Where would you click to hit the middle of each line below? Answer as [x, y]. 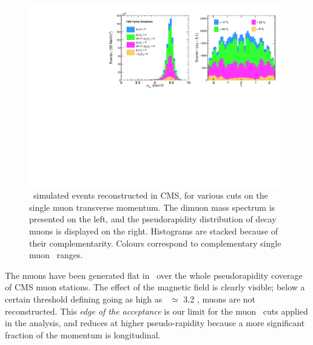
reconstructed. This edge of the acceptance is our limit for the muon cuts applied [156, 311]
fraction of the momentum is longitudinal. [83, 334]
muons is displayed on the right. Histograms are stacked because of [154, 231]
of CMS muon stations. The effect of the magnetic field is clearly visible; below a [155, 287]
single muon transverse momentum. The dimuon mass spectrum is [152, 207]
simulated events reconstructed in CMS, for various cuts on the [150, 195]
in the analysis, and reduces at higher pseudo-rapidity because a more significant [155, 323]
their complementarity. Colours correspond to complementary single [155, 243]
